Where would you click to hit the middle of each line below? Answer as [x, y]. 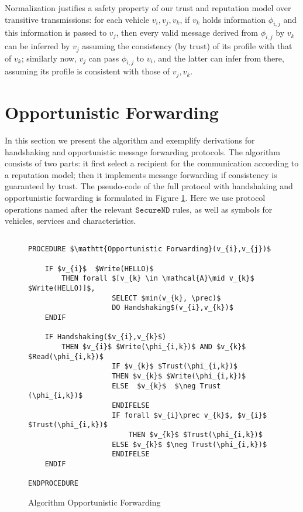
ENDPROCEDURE [53, 484]
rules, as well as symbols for [222, 209]
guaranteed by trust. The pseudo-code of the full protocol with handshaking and [149, 186]
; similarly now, [49, 58]
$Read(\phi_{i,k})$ [66, 356]
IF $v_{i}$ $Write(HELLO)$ [99, 269]
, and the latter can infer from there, [218, 58]
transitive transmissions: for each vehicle [77, 19]
